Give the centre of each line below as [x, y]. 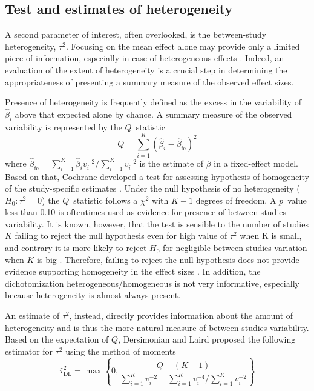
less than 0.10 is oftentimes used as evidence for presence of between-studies [146, 212]
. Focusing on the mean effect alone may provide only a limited [183, 46]
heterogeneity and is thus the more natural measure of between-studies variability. [157, 327]
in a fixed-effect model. [256, 163]
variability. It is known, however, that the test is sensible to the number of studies [157, 223]
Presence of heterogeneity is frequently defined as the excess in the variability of [153, 102]
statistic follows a [106, 200]
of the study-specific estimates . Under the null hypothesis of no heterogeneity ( [152, 188]
